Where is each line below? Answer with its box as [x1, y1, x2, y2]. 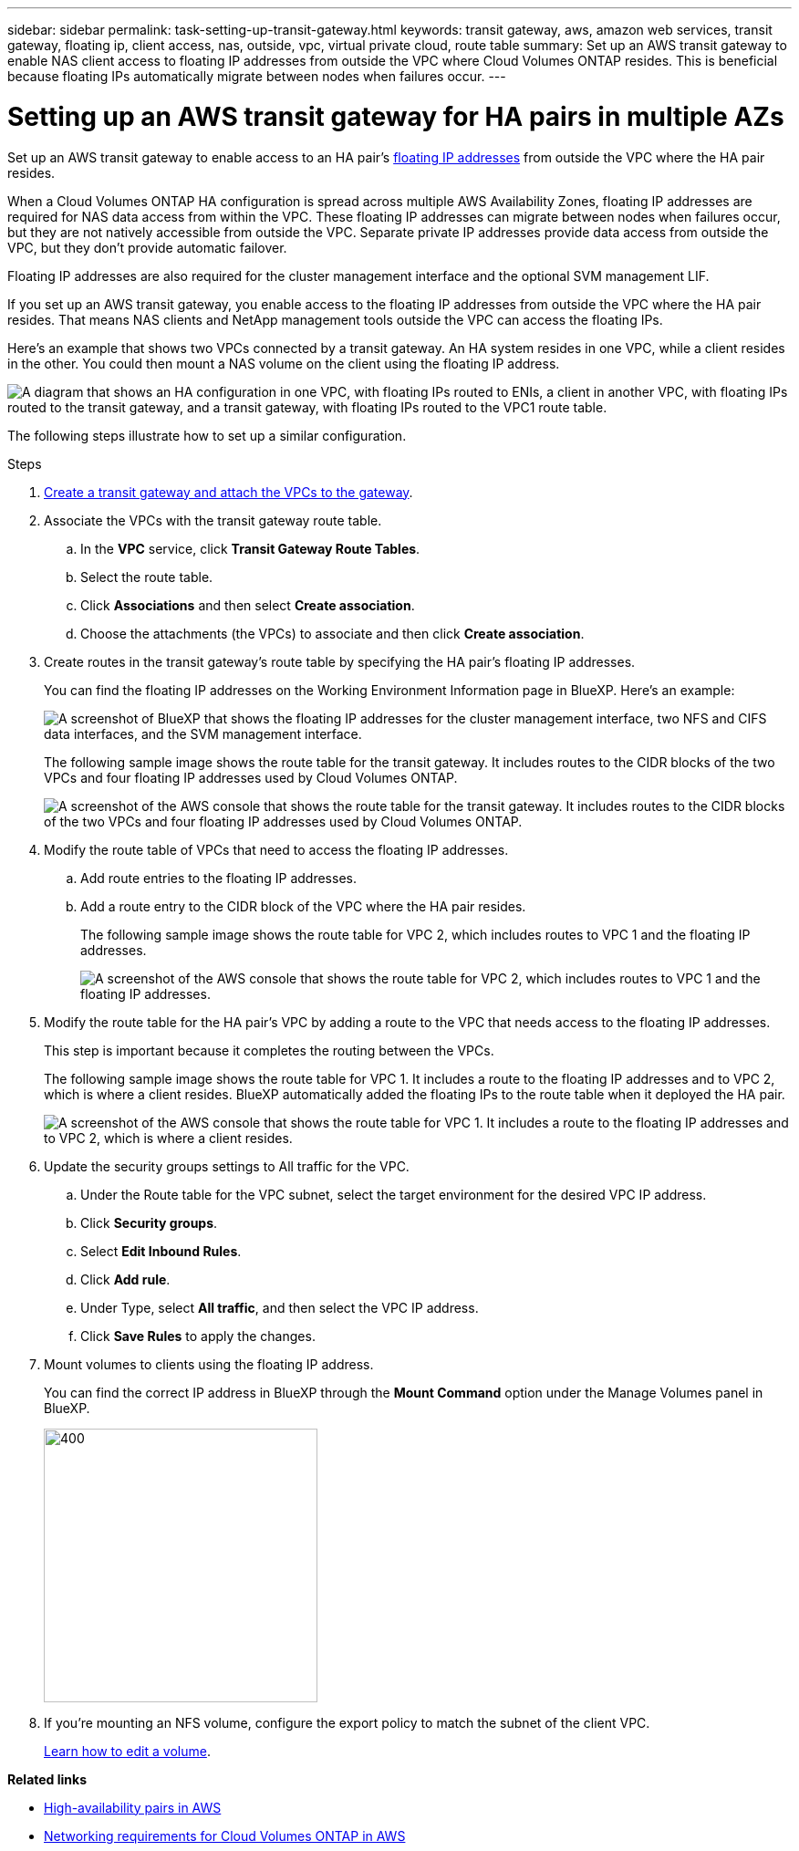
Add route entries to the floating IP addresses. [80, 869, 357, 886]
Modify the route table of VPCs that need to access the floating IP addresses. [44, 841, 509, 858]
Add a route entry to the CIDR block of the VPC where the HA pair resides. [80, 898, 526, 914]
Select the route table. [80, 568, 213, 585]
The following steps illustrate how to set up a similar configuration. [7, 427, 407, 443]
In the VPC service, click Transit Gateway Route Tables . [80, 540, 420, 556]
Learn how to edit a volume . [44, 1742, 211, 1759]
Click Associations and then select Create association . [80, 597, 415, 613]
